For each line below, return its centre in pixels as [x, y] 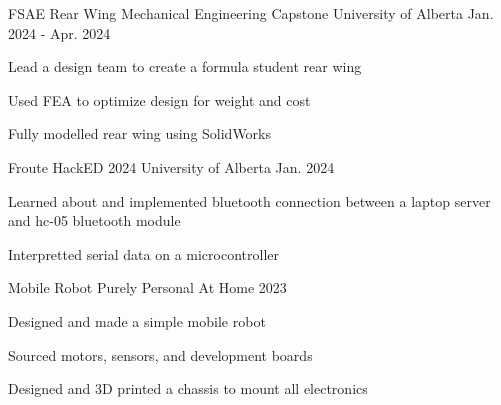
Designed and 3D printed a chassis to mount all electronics [188, 388]
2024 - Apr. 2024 [59, 32]
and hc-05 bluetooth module [94, 220]
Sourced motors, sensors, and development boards [160, 354]
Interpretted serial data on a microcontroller [143, 253]
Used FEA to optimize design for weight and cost [159, 99]
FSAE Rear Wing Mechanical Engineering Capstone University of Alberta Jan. [251, 13]
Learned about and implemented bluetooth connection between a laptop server [249, 200]
